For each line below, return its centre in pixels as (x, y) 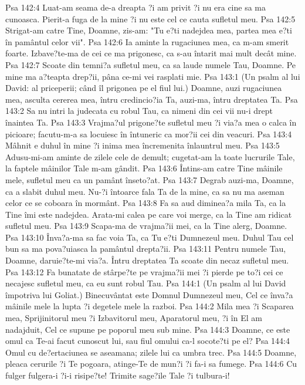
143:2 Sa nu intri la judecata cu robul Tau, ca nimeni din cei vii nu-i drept (139, 111)
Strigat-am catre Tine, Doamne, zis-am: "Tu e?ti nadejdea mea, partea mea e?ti (149, 30)
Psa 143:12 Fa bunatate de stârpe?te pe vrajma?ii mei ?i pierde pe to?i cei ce (144, 271)
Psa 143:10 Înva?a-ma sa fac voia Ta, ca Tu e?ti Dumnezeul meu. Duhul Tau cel (150, 237)
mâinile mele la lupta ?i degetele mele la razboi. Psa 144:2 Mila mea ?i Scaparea (150, 306)
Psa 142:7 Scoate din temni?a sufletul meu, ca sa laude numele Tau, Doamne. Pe (151, 64)
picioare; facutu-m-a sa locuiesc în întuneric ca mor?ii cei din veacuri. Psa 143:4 (149, 134)
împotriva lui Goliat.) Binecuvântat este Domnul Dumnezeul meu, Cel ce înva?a (149, 294)
